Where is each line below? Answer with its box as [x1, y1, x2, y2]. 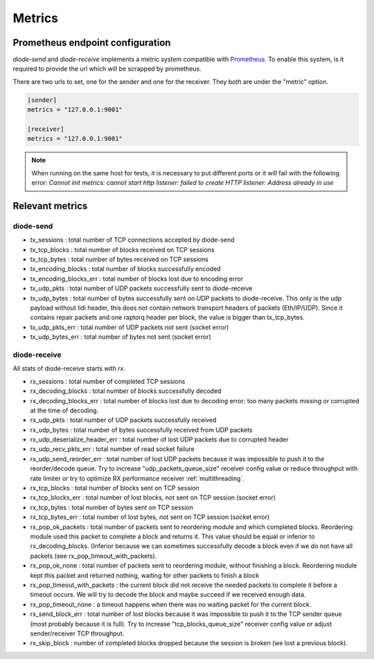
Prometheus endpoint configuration [12, 37, 171, 49]
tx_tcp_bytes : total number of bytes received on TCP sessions [30, 255, 209, 263]
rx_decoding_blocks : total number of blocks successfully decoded [30, 387, 222, 395]
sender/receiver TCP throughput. [30, 629, 125, 638]
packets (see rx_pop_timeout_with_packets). [30, 552, 157, 560]
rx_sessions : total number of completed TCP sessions [30, 377, 186, 385]
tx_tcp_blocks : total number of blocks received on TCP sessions [30, 245, 215, 254]
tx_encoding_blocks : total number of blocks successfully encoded [30, 265, 221, 273]
